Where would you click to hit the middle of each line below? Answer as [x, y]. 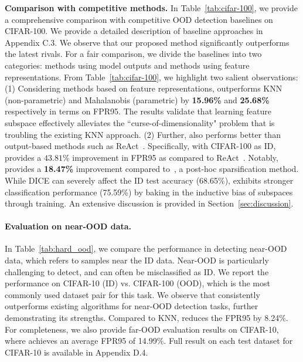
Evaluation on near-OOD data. [68, 226]
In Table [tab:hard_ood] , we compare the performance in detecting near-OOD [146, 248]
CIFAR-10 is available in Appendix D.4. [76, 352]
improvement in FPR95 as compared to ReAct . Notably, [175, 157]
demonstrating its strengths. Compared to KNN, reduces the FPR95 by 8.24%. [147, 318]
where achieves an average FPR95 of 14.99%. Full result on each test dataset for [149, 341]
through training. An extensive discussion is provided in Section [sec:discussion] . [149, 203]
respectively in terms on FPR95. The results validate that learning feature [138, 111]
